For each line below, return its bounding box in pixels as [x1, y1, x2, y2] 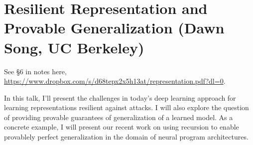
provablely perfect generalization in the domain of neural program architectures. [4, 132, 249, 142]
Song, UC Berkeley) [4, 37, 144, 57]
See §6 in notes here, [4, 66, 67, 76]
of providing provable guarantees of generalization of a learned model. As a [4, 112, 233, 122]
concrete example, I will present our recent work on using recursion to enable [4, 122, 239, 132]
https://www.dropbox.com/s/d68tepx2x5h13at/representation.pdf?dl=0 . [4, 76, 226, 86]
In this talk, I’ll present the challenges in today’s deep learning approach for [4, 92, 236, 103]
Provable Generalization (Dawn [4, 17, 225, 38]
